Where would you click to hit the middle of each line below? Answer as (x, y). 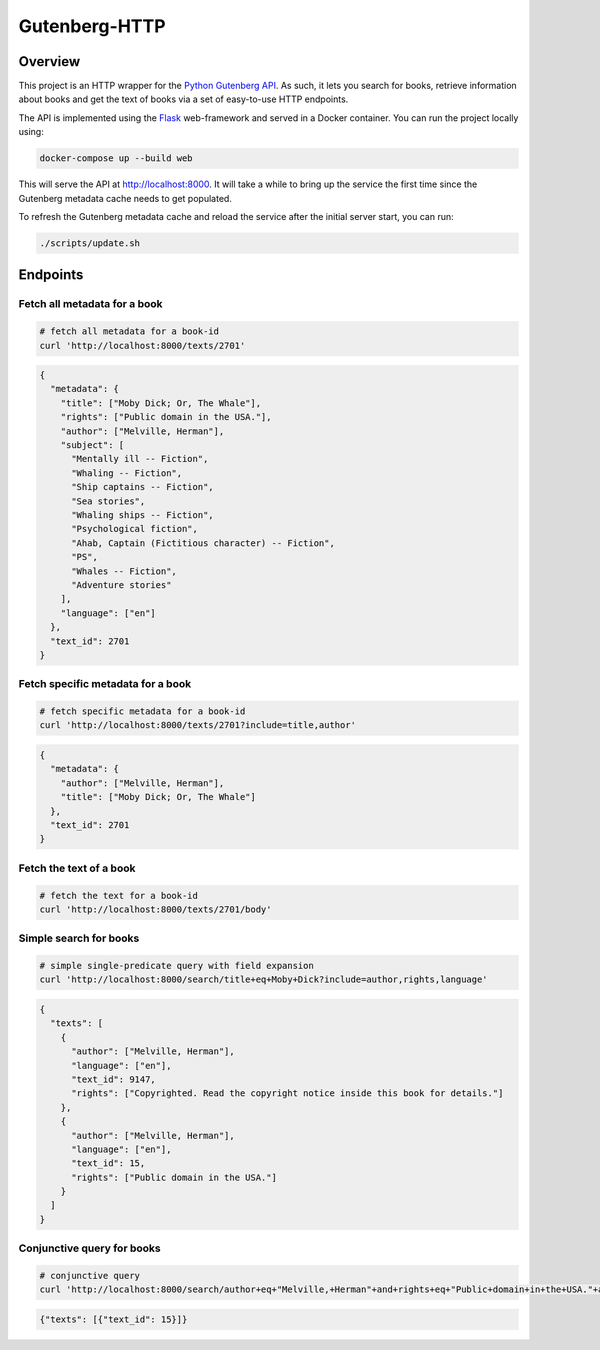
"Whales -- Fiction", (124, 571)
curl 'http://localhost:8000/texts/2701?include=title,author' (198, 725)
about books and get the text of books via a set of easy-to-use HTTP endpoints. (183, 99)
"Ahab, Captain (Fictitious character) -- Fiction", (203, 543)
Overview (49, 61)
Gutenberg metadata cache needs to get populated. (125, 198)
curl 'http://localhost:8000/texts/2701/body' (155, 909)
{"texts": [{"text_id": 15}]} (113, 1319)
